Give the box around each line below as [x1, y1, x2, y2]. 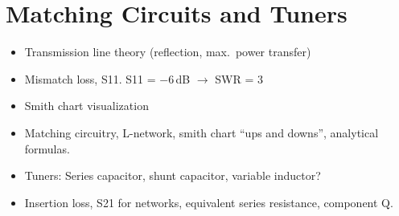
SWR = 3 [215, 70, 263, 87]
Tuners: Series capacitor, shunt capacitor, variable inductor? [24, 167, 321, 184]
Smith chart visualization [24, 97, 149, 114]
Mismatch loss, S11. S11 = [24, 70, 156, 87]
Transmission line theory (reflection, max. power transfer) [24, 43, 311, 60]
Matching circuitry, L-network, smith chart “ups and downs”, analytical [24, 124, 379, 141]
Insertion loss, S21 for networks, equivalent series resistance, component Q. [24, 194, 393, 210]
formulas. [24, 140, 70, 157]
